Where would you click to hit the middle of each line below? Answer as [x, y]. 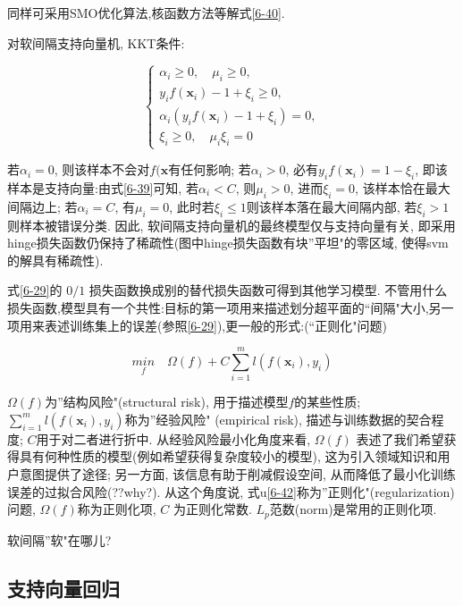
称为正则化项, [117, 509]
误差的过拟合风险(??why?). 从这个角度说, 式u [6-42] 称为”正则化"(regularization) [231, 491]
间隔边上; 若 [42, 206]
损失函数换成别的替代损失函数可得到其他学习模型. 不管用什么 [268, 290]
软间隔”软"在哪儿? [59, 539]
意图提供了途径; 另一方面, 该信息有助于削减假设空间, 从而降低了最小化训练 [237, 474]
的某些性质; [328, 402]
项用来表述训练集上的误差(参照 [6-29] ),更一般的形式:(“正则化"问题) [197, 325]
